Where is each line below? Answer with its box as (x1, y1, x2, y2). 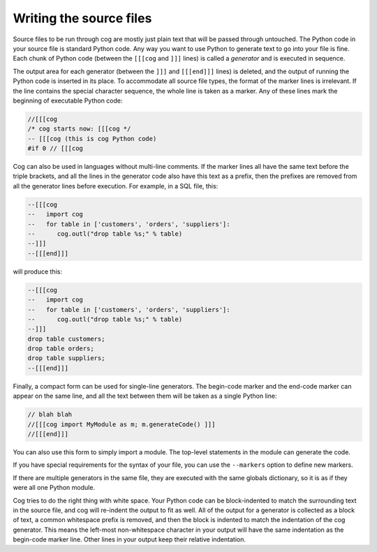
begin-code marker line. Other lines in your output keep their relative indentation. (13, 535, 246, 544)
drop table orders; (27, 345, 94, 352)
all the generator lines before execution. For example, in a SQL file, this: (13, 181, 219, 190)
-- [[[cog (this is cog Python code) (27, 135, 157, 142)
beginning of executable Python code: (13, 96, 123, 105)
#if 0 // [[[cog (27, 144, 84, 153)
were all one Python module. (13, 484, 96, 492)
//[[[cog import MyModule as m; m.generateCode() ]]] (27, 420, 216, 428)
